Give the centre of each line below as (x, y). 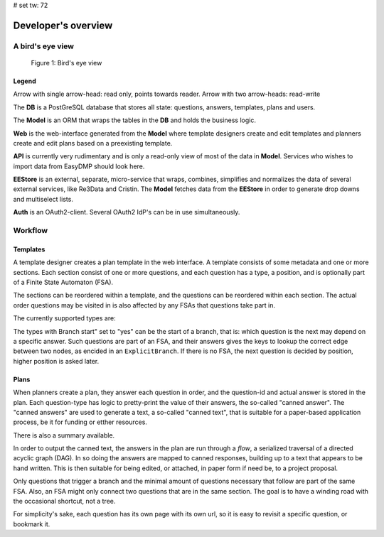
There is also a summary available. (64, 435)
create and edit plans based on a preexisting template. (93, 143)
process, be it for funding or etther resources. (80, 422)
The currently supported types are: (65, 318)
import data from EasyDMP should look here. (79, 166)
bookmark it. (32, 524)
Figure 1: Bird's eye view (66, 63)
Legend (25, 81)
